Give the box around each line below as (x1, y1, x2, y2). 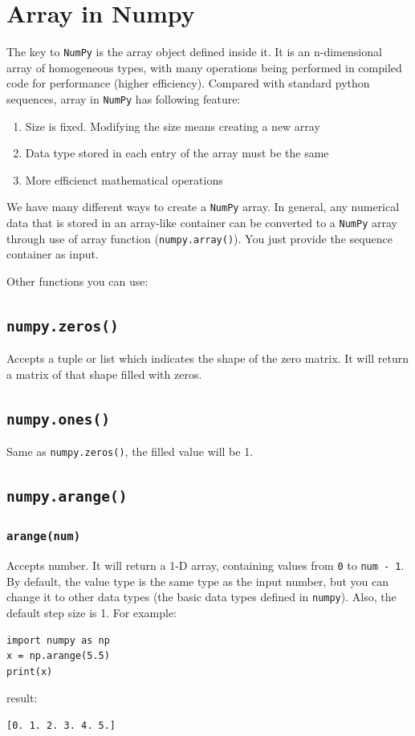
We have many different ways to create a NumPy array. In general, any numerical (6, 198, 400, 215)
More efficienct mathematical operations (25, 171, 223, 188)
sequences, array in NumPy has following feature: (6, 90, 241, 107)
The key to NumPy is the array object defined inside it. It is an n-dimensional (6, 43, 382, 60)
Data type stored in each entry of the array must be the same (25, 144, 329, 161)
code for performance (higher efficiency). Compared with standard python (6, 75, 370, 91)
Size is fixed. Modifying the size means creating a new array (25, 117, 320, 134)
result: (6, 689, 38, 706)
